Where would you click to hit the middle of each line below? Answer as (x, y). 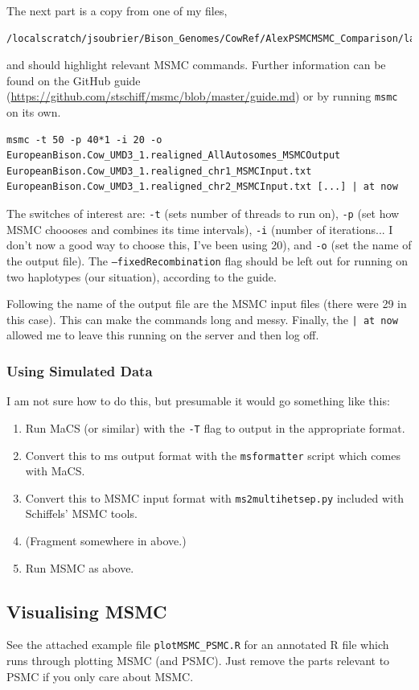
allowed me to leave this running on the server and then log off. (163, 335)
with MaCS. (55, 471)
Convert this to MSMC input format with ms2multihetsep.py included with (215, 497)
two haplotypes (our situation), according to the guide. (142, 276)
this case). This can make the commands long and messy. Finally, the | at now (202, 319)
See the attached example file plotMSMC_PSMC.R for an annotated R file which (198, 645)
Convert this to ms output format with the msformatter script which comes (213, 455)
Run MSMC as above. (80, 567)
